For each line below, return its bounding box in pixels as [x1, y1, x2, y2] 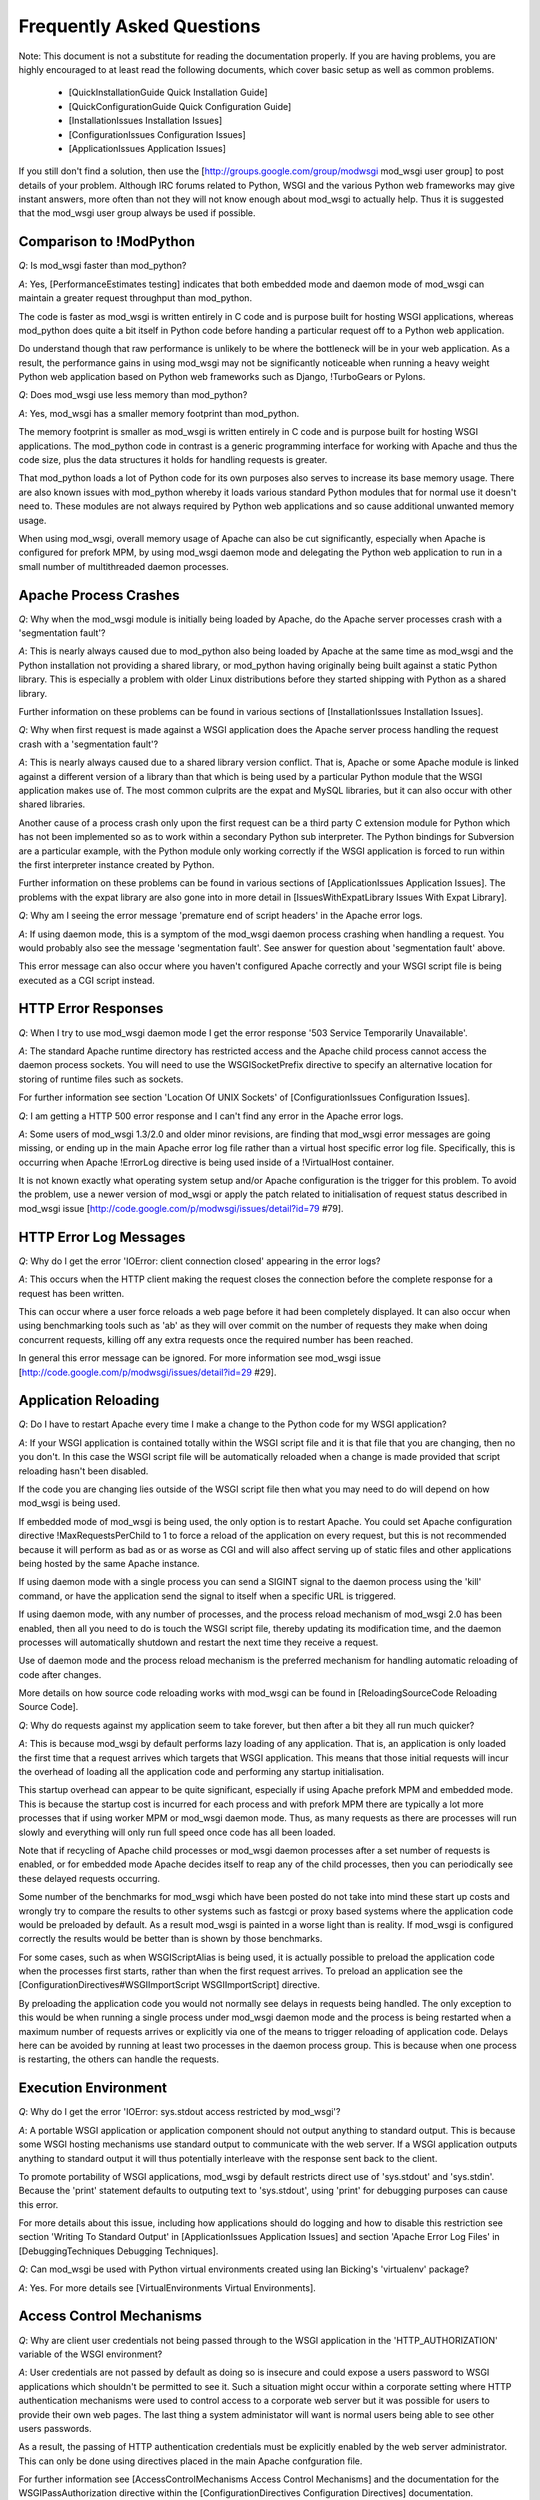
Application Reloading [18, 1392, 160, 1409]
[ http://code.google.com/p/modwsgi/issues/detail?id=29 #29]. [18, 1366, 277, 1378]
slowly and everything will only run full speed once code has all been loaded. [18, 1826, 336, 1838]
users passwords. [18, 2422, 92, 2434]
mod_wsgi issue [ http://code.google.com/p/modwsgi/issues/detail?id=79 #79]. [18, 1202, 344, 1214]
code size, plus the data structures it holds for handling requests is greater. [18, 454, 328, 466]
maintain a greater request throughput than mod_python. [18, 292, 253, 304]
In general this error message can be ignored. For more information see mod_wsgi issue [18, 1352, 382, 1364]
